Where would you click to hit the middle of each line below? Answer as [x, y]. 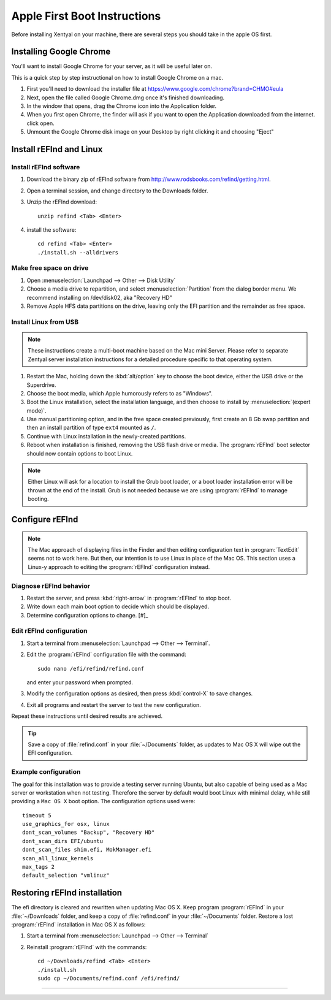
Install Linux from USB [45, 322]
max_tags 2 [39, 867]
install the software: [51, 229]
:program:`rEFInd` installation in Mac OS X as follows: [78, 925]
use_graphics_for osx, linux [66, 824]
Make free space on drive [50, 268]
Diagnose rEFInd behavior [51, 586]
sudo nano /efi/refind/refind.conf [91, 669]
